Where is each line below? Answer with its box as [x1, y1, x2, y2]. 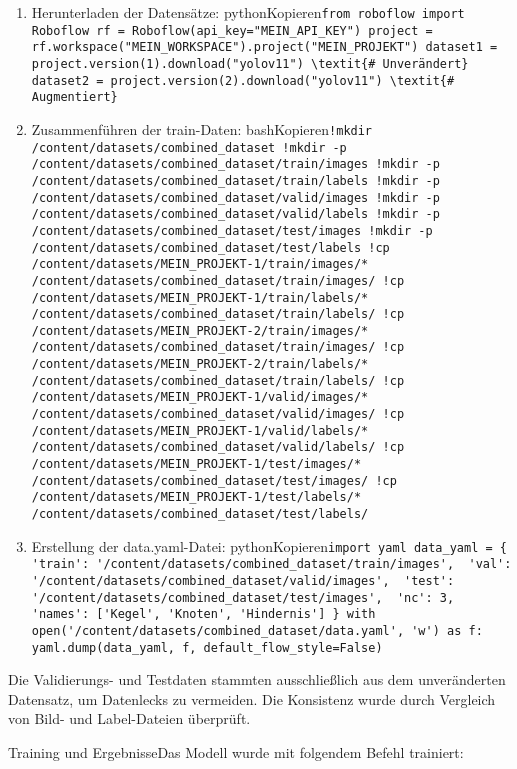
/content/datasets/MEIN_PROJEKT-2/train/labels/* [31, 357, 369, 372]
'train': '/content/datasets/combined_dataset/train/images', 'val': [31, 557, 512, 572]
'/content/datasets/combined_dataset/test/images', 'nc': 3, [31, 590, 455, 605]
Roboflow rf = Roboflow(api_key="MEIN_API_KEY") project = [31, 23, 433, 38]
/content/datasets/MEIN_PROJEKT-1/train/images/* [31, 257, 369, 272]
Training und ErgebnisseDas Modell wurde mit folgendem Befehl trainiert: [8, 742, 464, 763]
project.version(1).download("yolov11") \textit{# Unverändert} [31, 56, 469, 71]
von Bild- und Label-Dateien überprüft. [8, 708, 251, 729]
